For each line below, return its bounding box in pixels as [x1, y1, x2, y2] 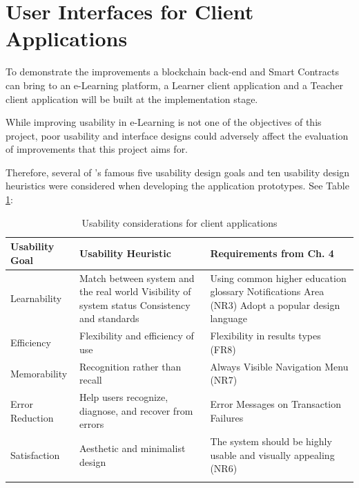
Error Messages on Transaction [210, 396, 342, 411]
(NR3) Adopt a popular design [210, 297, 340, 312]
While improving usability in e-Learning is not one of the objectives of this [6, 115, 322, 129]
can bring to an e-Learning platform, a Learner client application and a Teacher [6, 77, 344, 92]
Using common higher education [210, 270, 347, 285]
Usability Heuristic [79, 246, 171, 261]
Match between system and [79, 270, 195, 285]
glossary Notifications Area [210, 284, 324, 299]
